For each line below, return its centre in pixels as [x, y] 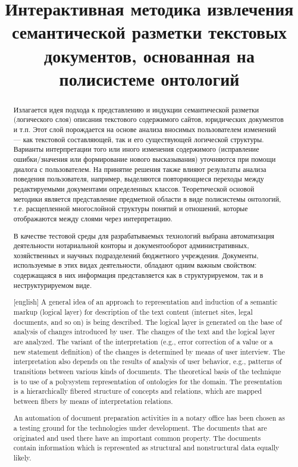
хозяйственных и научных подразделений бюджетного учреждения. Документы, [136, 255]
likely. [22, 458]
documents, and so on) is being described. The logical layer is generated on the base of [148, 322]
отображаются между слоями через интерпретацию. [93, 218]
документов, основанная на [149, 55]
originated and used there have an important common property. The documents [137, 438]
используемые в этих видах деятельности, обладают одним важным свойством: [135, 265]
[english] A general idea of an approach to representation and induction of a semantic [145, 302]
